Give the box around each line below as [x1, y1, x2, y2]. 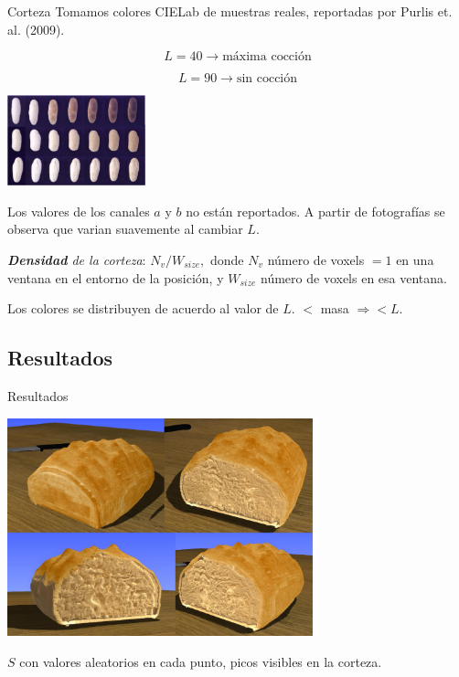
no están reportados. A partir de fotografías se [186, 201, 445, 220]
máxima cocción [222, 50, 312, 64]
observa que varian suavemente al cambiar [7, 219, 243, 238]
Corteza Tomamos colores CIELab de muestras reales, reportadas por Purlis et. [7, 2, 453, 20]
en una [396, 250, 434, 270]
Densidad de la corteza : [7, 250, 146, 270]
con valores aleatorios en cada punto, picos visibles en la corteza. [19, 651, 382, 671]
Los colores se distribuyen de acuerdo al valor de [7, 299, 279, 318]
